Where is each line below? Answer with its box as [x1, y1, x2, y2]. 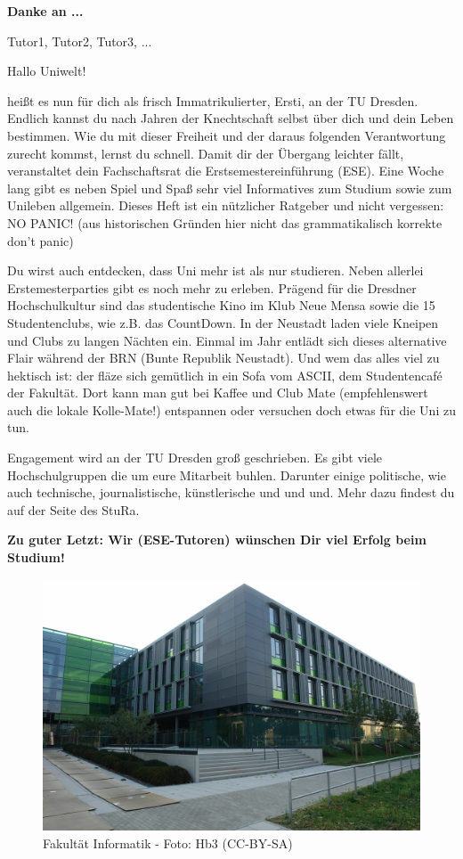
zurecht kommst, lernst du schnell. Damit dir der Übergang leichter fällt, [7, 143, 404, 162]
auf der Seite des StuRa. [7, 500, 140, 519]
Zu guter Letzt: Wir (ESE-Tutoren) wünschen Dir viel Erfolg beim [7, 530, 426, 549]
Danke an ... [7, 2, 84, 20]
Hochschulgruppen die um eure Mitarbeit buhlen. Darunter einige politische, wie [7, 465, 446, 484]
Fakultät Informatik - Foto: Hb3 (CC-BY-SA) [43, 833, 293, 852]
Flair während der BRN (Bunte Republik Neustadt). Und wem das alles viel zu [7, 348, 440, 367]
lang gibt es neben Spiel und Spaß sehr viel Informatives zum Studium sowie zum [7, 178, 452, 197]
